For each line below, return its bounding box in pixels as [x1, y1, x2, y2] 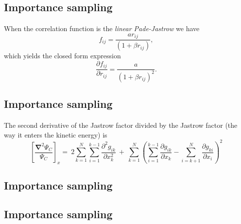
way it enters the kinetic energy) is [4, 129, 107, 139]
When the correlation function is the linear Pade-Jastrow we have [4, 23, 200, 34]
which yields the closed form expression [4, 51, 121, 61]
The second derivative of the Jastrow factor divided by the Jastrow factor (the [4, 120, 238, 130]
